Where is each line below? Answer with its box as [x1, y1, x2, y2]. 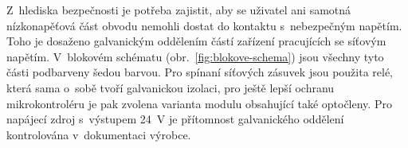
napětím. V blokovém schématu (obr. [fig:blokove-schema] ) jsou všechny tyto [6, 48, 384, 64]
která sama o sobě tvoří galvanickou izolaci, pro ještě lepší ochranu [6, 79, 335, 95]
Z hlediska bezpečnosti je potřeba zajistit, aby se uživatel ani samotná [6, 2, 351, 18]
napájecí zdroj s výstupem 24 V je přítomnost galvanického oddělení [6, 111, 344, 127]
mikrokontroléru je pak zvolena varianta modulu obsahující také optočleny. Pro [6, 95, 392, 111]
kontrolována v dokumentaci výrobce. [6, 126, 191, 142]
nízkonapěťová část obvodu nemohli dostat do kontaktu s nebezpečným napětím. [6, 17, 402, 33]
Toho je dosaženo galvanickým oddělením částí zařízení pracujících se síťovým [6, 33, 386, 49]
